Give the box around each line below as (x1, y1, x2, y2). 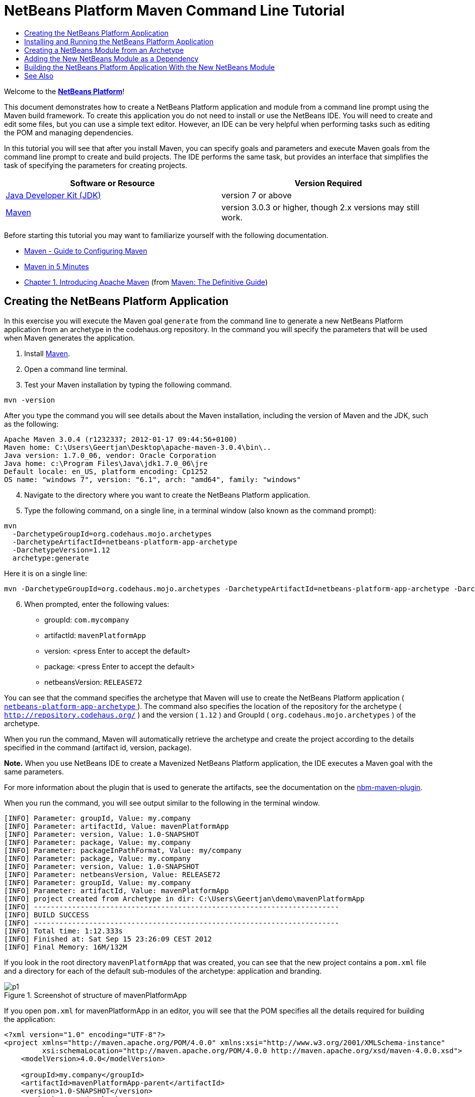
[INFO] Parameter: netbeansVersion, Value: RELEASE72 (4, 870, 220, 879)
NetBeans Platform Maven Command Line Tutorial (4, 2, 345, 19)
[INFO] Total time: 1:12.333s (4, 926, 123, 935)
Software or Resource (70, 178, 155, 188)
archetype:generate (12, 554, 89, 562)
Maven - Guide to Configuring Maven (24, 246, 147, 255)
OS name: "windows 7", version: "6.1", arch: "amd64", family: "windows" (4, 475, 301, 484)
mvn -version (4, 396, 55, 404)
